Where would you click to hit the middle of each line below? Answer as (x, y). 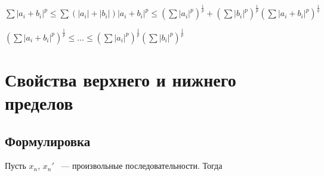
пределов (39, 103)
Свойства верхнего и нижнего (121, 79)
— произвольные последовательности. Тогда (142, 166)
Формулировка (48, 141)
